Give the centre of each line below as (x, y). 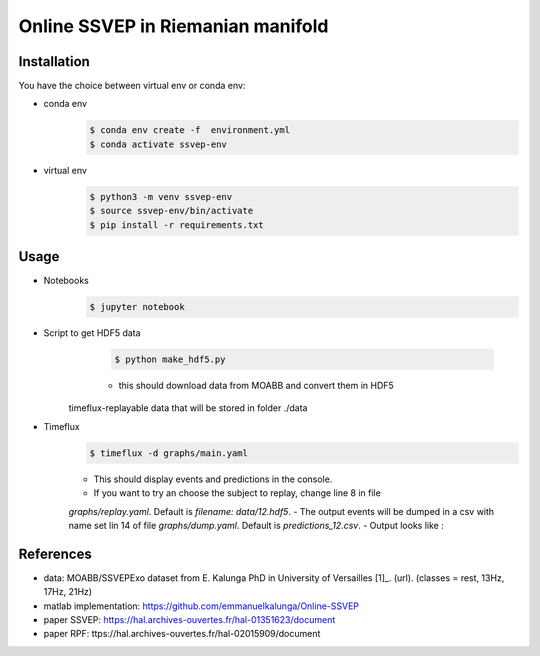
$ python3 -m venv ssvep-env (161, 196)
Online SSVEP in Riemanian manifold (173, 26)
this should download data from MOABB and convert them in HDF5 (256, 386)
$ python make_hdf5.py (170, 359)
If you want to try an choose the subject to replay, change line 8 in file (237, 493)
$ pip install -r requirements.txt (176, 224)
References (55, 553)
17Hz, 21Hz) (68, 592)
